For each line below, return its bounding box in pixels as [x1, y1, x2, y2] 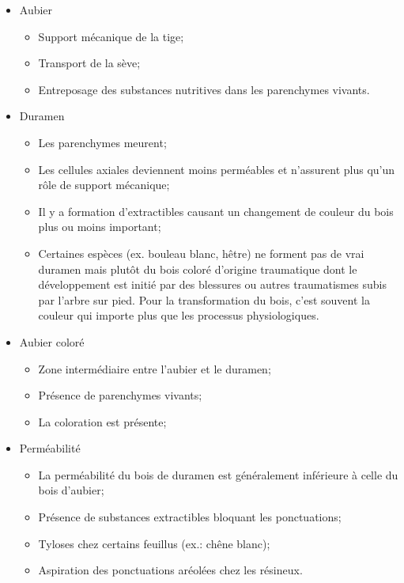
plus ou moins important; [38, 218, 161, 235]
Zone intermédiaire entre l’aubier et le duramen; [38, 360, 271, 377]
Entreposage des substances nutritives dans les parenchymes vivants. [38, 81, 370, 97]
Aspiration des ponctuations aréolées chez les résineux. [38, 562, 303, 578]
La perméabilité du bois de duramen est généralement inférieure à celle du [38, 466, 398, 483]
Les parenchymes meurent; [38, 134, 167, 150]
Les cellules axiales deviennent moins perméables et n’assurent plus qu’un [38, 161, 395, 177]
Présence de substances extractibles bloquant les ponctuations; [38, 509, 342, 525]
